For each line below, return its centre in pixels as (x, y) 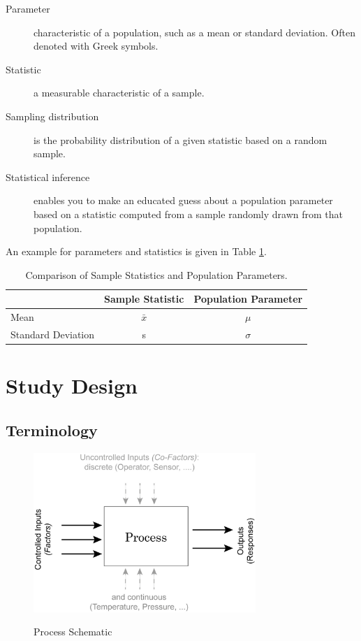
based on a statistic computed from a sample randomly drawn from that (189, 214)
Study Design (72, 386)
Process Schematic (73, 632)
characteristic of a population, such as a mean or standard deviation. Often (194, 32)
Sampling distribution (52, 116)
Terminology (52, 430)
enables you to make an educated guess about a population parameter (183, 200)
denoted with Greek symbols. (96, 46)
